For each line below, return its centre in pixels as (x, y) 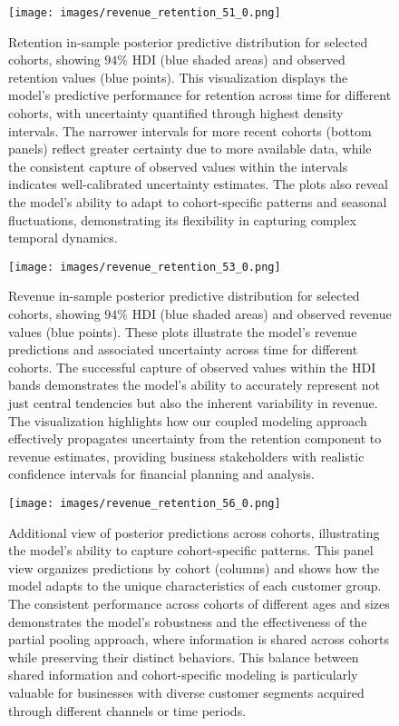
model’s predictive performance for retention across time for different (200, 95)
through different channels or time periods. (127, 710)
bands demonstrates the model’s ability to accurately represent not (195, 385)
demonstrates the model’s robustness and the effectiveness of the (188, 621)
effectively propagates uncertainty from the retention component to (195, 438)
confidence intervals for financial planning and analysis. (161, 474)
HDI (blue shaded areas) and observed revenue (262, 314)
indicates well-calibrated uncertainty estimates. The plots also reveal (198, 184)
